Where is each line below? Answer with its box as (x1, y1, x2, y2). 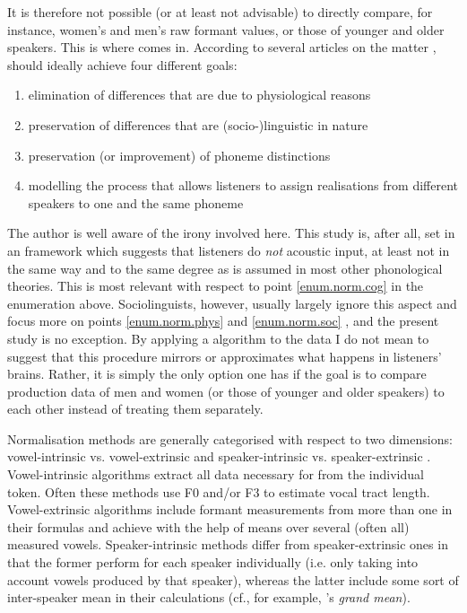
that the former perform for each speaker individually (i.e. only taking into (7, 553, 419, 572)
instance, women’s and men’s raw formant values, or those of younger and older (7, 20, 445, 39)
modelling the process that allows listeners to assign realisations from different (28, 176, 458, 195)
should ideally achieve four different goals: (7, 55, 238, 74)
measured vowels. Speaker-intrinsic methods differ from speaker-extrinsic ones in (7, 535, 448, 554)
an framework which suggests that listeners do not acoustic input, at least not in (7, 241, 450, 259)
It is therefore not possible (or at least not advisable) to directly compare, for (7, 3, 433, 21)
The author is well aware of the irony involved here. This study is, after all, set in (7, 223, 455, 242)
